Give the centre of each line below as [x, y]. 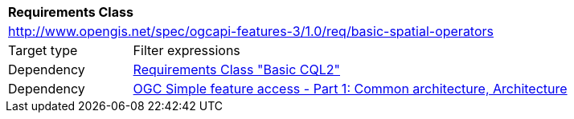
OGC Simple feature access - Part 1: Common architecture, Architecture [350, 89]
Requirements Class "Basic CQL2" [237, 69]
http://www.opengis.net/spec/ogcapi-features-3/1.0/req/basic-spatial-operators [251, 31]
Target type [43, 50]
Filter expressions [187, 50]
